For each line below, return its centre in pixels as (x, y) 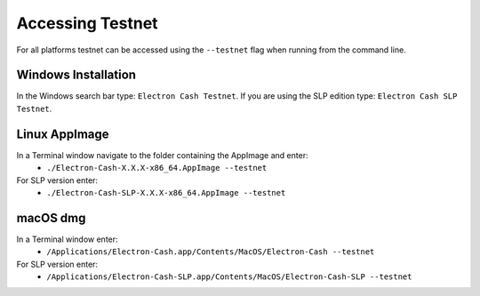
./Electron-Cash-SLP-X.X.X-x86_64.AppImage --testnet (166, 192)
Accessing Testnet (88, 23)
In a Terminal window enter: (68, 239)
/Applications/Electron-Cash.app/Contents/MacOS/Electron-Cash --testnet (211, 252)
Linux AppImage (63, 134)
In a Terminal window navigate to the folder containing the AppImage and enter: (162, 155)
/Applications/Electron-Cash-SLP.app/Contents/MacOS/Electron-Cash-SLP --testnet (229, 277)
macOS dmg (51, 218)
